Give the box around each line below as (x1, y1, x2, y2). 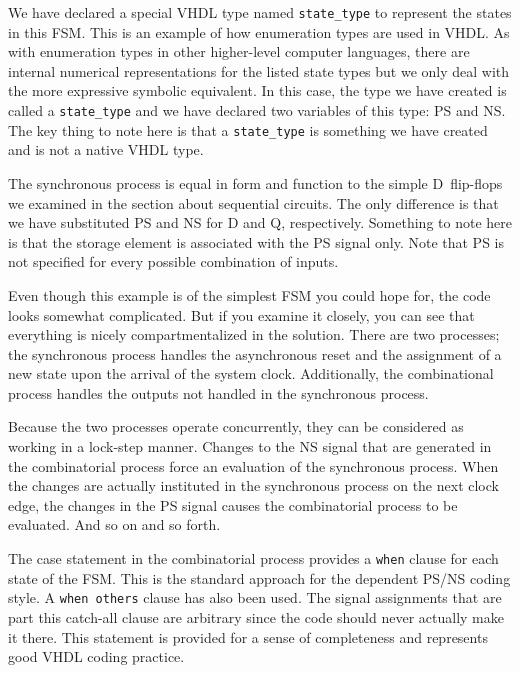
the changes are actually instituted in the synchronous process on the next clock (8, 475, 499, 496)
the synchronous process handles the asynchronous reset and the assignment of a (8, 343, 502, 364)
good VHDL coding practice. (8, 646, 185, 667)
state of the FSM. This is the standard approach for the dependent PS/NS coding (8, 567, 511, 588)
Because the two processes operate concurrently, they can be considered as (8, 416, 464, 437)
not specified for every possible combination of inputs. (8, 251, 339, 272)
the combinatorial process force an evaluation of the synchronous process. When (8, 455, 499, 476)
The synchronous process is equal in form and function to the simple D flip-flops (8, 172, 503, 193)
